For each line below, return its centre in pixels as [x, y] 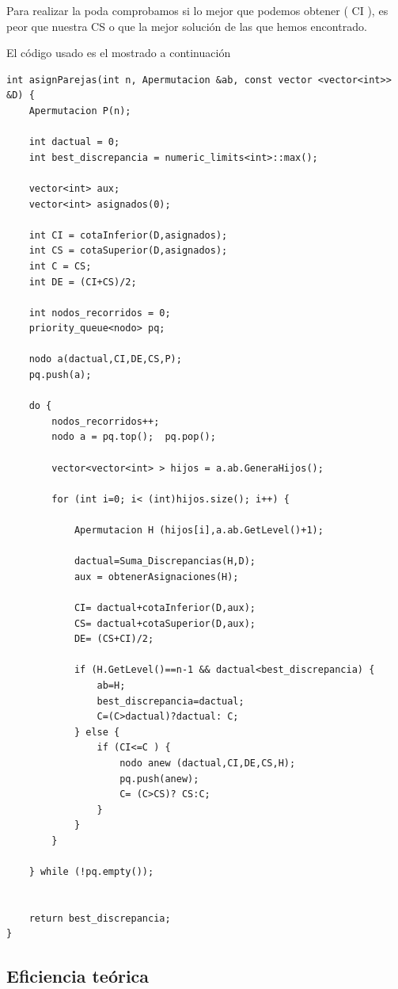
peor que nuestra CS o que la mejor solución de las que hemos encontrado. [187, 26]
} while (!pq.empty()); [91, 872]
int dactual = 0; [74, 142]
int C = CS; [60, 266]
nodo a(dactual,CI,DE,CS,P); [105, 359]
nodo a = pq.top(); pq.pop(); [134, 437]
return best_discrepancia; [100, 918]
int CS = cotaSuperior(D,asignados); [128, 251]
